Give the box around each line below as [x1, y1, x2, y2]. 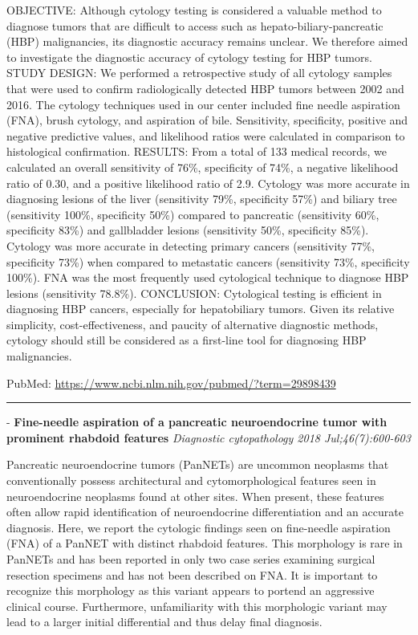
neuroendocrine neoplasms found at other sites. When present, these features [6, 487, 384, 504]
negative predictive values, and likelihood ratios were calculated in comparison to [6, 127, 405, 144]
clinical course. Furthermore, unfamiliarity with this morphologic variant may [6, 597, 388, 614]
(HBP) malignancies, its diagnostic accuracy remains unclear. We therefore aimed [6, 33, 408, 50]
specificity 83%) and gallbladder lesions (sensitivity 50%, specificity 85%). [6, 222, 369, 238]
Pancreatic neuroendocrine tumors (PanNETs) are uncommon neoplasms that [6, 456, 389, 473]
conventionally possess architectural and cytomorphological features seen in [6, 472, 376, 489]
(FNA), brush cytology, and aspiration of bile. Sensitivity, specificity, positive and [6, 112, 408, 128]
